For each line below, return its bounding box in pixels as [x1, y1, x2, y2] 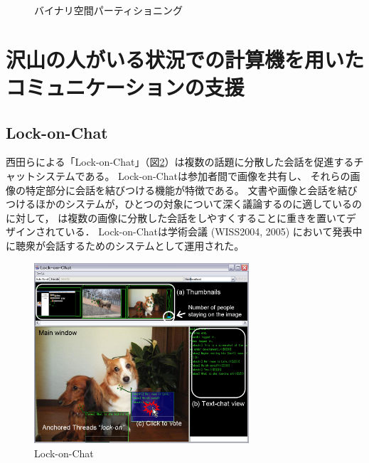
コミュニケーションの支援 [6, 72, 245, 101]
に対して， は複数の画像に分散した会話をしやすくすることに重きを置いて [6, 210, 346, 225]
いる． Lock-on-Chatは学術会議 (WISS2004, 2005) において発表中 [65, 224, 363, 239]
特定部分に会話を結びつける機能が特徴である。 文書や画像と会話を [25, 182, 338, 197]
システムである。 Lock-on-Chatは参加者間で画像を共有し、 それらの [35, 168, 351, 183]
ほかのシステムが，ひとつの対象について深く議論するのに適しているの [35, 196, 362, 211]
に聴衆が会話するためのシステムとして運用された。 [6, 238, 245, 252]
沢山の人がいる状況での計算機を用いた [6, 44, 365, 73]
